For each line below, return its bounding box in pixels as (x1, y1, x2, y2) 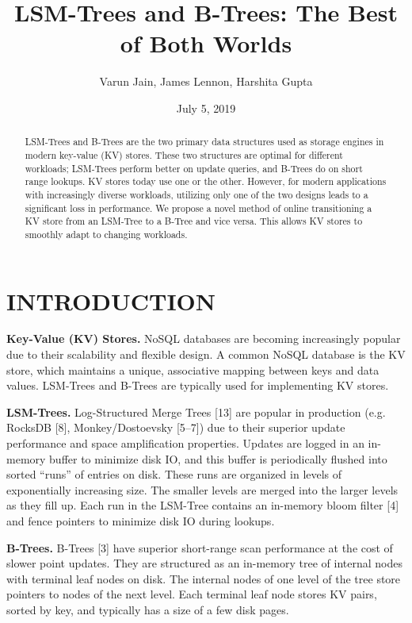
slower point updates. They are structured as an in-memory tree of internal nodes (6, 555, 402, 571)
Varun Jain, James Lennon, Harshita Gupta (99, 73, 313, 90)
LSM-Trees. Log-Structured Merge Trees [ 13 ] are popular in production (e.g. (6, 403, 386, 420)
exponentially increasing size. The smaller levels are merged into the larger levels (6, 481, 399, 498)
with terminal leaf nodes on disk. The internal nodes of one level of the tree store (6, 570, 401, 586)
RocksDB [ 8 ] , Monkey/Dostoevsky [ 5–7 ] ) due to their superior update (6, 419, 345, 436)
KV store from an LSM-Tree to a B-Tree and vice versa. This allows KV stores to (25, 214, 363, 228)
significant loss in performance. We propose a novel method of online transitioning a (25, 201, 372, 214)
